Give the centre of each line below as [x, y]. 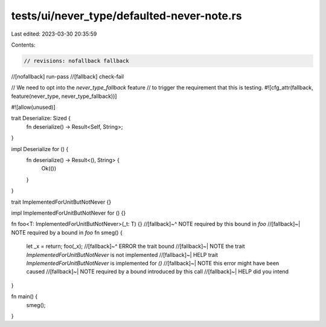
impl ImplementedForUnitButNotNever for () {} [69, 213]
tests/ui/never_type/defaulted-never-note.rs [126, 16]
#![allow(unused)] [33, 107]
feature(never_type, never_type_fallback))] [64, 96]
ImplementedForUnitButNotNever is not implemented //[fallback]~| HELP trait [122, 254]
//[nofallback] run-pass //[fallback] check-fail [67, 76]
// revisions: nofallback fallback [76, 61]
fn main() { [24, 297]
